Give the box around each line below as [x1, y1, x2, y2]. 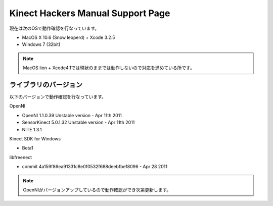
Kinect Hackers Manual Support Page [9, 8, 170, 19]
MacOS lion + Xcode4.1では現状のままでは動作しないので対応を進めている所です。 [23, 65, 195, 71]
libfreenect [9, 154, 32, 160]
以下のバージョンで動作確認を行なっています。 [9, 94, 106, 100]
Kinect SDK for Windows [9, 135, 61, 141]
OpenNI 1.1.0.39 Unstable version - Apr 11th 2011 [22, 112, 122, 118]
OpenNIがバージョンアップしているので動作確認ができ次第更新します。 [23, 187, 171, 193]
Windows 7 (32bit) [22, 41, 61, 47]
